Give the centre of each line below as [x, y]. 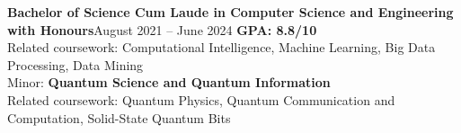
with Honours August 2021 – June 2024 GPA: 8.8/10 [162, 29]
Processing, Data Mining [75, 64]
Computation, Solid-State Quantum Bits [119, 117]
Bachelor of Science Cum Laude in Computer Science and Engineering [230, 12]
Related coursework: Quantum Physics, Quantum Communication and [201, 99]
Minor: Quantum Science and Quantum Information [169, 82]
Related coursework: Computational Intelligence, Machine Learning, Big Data [222, 47]
